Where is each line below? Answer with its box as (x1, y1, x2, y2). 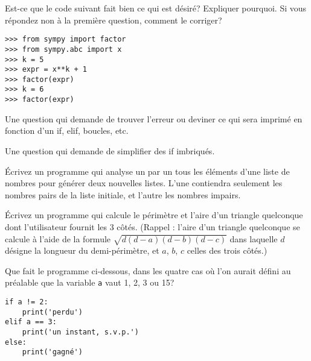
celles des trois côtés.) (187, 244, 268, 257)
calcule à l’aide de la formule (5, 232, 111, 245)
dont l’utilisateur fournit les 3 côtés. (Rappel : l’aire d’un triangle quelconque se (5, 220, 300, 233)
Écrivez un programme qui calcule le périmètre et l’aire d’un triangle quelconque (5, 209, 303, 221)
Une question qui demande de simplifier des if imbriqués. (5, 144, 215, 157)
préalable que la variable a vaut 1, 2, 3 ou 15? (5, 276, 175, 289)
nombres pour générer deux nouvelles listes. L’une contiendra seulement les (5, 177, 283, 189)
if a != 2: (5, 298, 48, 307)
